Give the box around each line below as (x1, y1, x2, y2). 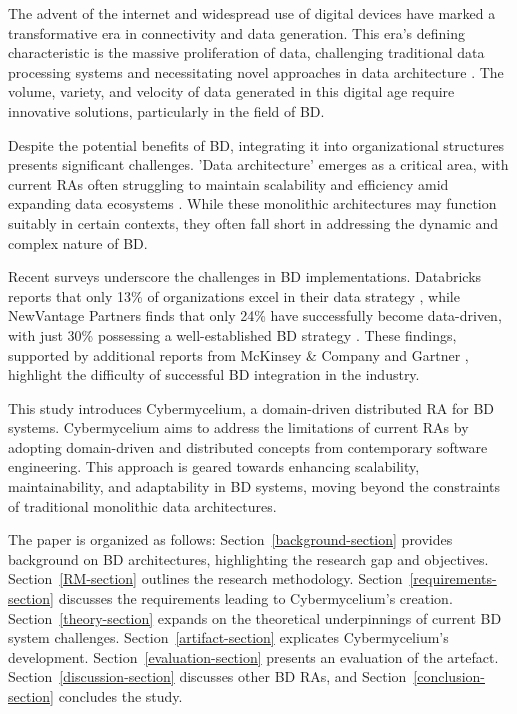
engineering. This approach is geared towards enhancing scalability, (8, 456, 420, 477)
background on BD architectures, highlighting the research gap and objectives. (8, 548, 489, 569)
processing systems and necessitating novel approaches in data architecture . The (8, 61, 504, 82)
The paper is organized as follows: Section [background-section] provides (8, 529, 453, 550)
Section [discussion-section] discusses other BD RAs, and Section (8, 666, 407, 687)
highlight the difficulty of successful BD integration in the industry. (8, 364, 420, 385)
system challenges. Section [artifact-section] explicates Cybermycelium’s (8, 627, 449, 648)
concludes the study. (58, 686, 183, 706)
